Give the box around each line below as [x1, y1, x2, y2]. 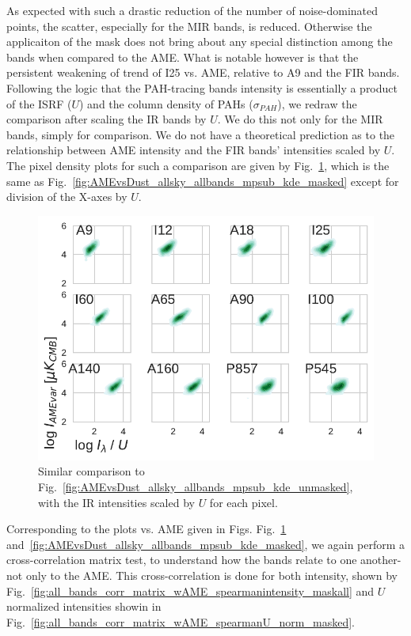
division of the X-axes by [6, 188, 127, 205]
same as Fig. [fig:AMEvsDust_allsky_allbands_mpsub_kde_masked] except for [6, 172, 399, 189]
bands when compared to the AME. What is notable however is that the [6, 48, 359, 65]
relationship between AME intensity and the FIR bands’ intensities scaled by [6, 142, 381, 158]
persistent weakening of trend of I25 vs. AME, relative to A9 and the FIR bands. [6, 64, 400, 81]
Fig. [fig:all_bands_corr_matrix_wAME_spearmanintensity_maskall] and [6, 582, 375, 599]
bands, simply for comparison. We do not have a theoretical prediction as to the [6, 126, 395, 142]
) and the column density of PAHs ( [79, 95, 253, 112]
